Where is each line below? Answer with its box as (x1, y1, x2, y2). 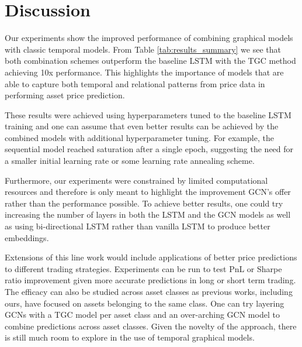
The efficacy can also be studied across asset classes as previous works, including (5, 286, 293, 297)
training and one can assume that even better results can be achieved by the (5, 120, 279, 132)
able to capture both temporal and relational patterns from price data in (5, 77, 265, 90)
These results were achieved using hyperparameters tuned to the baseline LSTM (5, 108, 291, 121)
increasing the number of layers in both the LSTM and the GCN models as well (5, 208, 291, 221)
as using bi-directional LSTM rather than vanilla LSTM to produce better (5, 220, 270, 232)
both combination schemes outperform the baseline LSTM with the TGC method (5, 54, 296, 67)
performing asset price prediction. (5, 89, 125, 101)
